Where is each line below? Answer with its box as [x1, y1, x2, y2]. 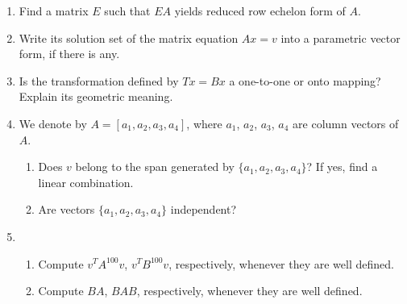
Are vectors [38, 201, 95, 218]
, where [186, 115, 222, 131]
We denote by [19, 115, 87, 131]
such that [104, 2, 151, 19]
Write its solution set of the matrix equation [19, 29, 239, 46]
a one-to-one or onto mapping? [229, 72, 381, 89]
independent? [170, 201, 237, 218]
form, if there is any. [19, 45, 120, 62]
